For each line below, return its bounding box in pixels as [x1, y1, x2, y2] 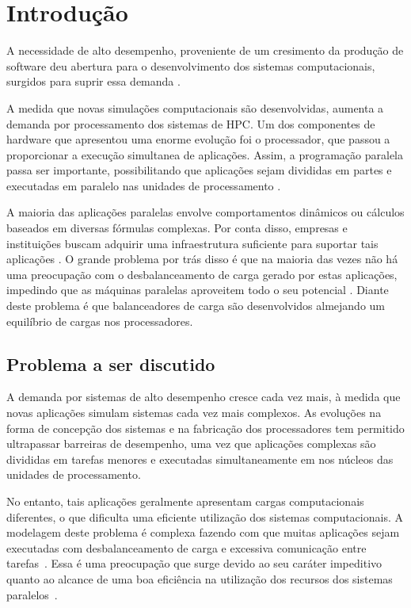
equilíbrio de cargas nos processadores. [6, 312, 193, 329]
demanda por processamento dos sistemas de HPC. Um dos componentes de [6, 115, 375, 132]
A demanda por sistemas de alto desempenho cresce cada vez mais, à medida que [6, 388, 401, 405]
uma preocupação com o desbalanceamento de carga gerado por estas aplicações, [6, 266, 398, 282]
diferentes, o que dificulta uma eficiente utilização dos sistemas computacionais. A [6, 508, 403, 525]
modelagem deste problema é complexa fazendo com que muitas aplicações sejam [6, 524, 400, 541]
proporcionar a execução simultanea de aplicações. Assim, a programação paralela [6, 146, 404, 163]
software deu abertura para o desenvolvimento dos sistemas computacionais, [6, 57, 375, 74]
